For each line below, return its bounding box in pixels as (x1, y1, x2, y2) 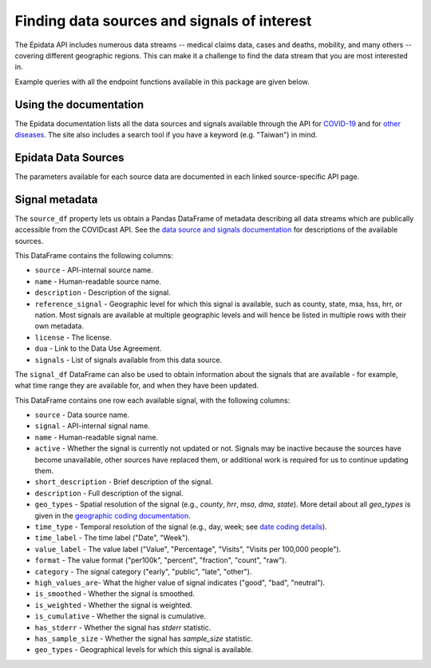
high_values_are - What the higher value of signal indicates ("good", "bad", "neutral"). (34, 578, 326, 587)
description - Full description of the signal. (34, 488, 184, 498)
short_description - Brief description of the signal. (34, 477, 213, 487)
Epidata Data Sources (14, 150, 125, 164)
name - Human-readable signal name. (34, 432, 159, 442)
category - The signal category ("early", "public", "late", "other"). (34, 567, 252, 576)
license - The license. (34, 332, 112, 342)
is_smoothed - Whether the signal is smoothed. (34, 589, 196, 598)
